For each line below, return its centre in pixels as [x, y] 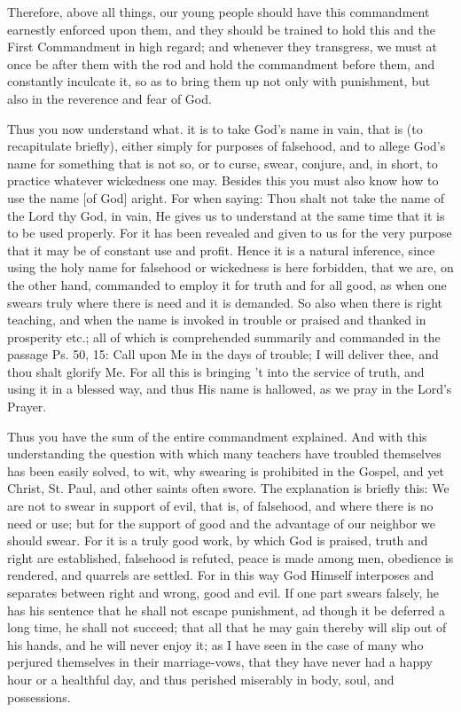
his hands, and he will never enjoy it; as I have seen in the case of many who [215, 644]
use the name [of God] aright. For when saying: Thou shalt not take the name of [226, 197]
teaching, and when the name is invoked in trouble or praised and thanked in [217, 320]
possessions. [39, 696]
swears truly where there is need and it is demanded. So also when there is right [225, 302]
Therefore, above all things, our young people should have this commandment [219, 12]
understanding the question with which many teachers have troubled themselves [224, 454]
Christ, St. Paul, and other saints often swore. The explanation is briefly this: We [228, 488]
